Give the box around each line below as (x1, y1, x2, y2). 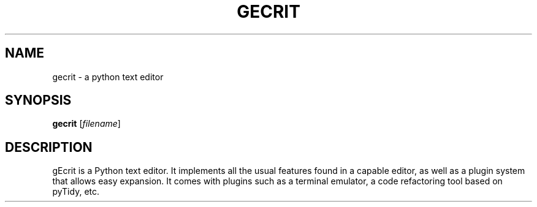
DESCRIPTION (5, 139, 93, 155)
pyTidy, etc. (52, 186, 100, 197)
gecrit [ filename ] (52, 118, 121, 129)
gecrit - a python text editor (52, 71, 164, 82)
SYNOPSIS (5, 92, 72, 108)
